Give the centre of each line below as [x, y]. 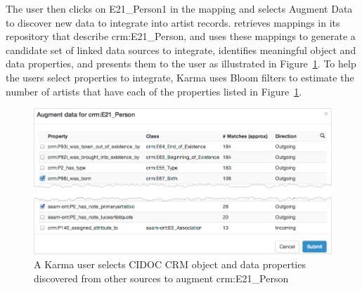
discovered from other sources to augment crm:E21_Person [161, 278]
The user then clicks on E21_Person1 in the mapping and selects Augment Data [179, 8]
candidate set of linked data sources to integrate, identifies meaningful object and [181, 50]
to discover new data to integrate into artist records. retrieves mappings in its [173, 22]
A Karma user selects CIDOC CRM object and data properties [170, 264]
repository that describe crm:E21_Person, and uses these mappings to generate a [181, 36]
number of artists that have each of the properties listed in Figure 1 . [154, 91]
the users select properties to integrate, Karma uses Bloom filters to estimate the [180, 77]
